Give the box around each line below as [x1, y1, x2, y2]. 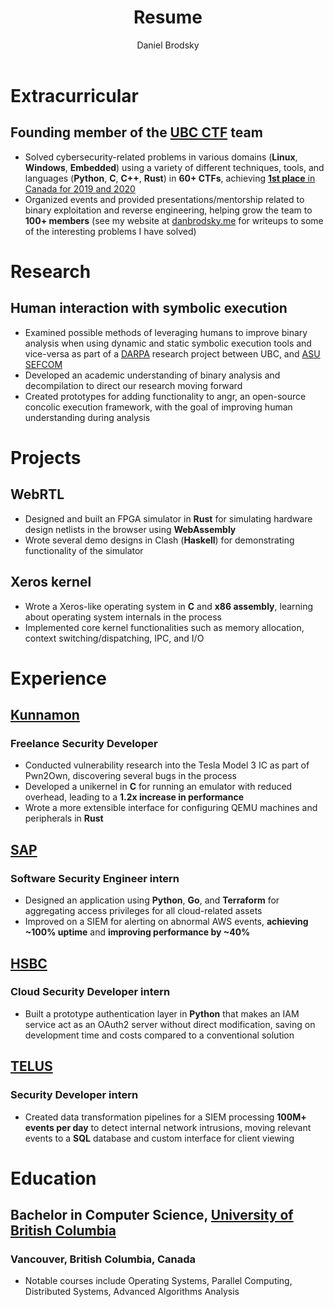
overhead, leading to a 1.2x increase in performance [24, 791, 245, 803]
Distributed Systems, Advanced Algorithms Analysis [24, 1286, 240, 1298]
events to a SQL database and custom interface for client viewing [24, 1132, 295, 1144]
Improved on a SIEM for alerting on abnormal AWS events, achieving [24, 916, 309, 928]
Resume [133, 6, 203, 29]
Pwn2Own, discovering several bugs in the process [24, 770, 237, 782]
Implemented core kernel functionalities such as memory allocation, [24, 621, 305, 633]
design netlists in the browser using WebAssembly [24, 523, 237, 535]
